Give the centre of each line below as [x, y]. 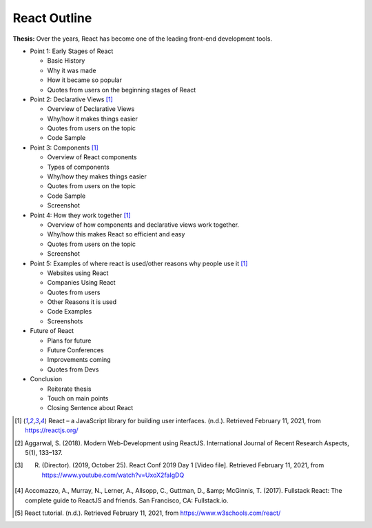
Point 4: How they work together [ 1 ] [80, 215]
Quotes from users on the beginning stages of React [122, 90]
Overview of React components [92, 157]
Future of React [52, 331]
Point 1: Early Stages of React [72, 51]
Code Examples [70, 312]
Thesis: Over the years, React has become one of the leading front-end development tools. [142, 39]
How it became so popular [85, 80]
